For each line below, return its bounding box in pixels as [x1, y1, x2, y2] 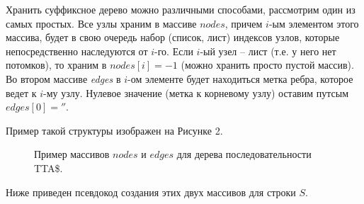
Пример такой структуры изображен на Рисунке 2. [6, 123, 223, 137]
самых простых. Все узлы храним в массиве [6, 16, 197, 30]
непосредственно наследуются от [6, 43, 148, 58]
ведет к [6, 85, 37, 100]
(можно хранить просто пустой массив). [181, 57, 354, 72]
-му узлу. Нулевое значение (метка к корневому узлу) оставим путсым [42, 85, 348, 100]
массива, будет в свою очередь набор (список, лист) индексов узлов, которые [6, 30, 340, 45]
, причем [224, 16, 263, 30]
